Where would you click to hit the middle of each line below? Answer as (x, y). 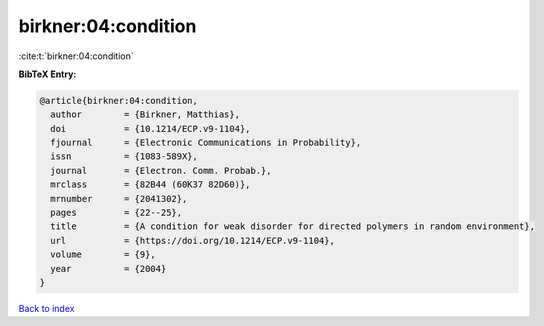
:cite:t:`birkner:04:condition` (76, 56)
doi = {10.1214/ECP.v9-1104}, (150, 128)
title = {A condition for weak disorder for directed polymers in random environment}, (292, 226)
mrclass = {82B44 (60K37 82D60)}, (150, 184)
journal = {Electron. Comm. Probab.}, (161, 170)
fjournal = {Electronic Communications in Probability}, (206, 143)
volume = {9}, (103, 254)
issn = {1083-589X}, (124, 156)
